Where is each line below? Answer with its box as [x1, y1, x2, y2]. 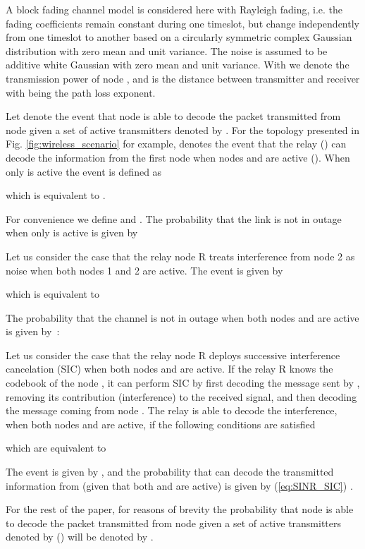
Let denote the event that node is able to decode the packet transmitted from [6, 109, 341, 123]
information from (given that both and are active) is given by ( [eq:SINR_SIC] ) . [6, 478, 353, 493]
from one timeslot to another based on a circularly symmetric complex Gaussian [6, 30, 352, 44]
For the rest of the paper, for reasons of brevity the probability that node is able [6, 502, 354, 517]
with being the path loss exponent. [6, 85, 156, 99]
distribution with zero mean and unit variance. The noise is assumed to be [6, 43, 328, 58]
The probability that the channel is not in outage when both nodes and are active [6, 310, 359, 325]
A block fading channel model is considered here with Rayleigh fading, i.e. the [6, 2, 343, 16]
